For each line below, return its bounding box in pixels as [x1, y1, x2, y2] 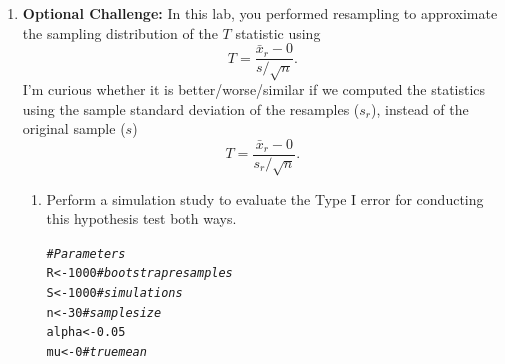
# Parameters [46, 246, 126, 261]
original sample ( [22, 118, 126, 139]
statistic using [235, 22, 321, 43]
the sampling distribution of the [22, 22, 218, 43]
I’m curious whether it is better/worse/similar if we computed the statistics [22, 79, 486, 100]
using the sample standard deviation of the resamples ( [22, 98, 360, 119]
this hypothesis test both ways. [46, 208, 237, 229]
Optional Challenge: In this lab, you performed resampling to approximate [22, 3, 498, 23]
